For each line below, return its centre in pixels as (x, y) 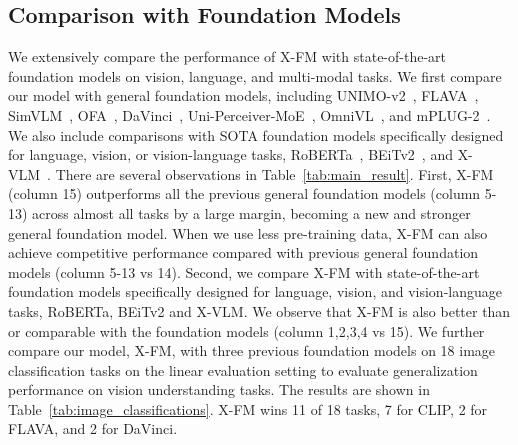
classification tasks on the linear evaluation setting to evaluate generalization (243, 369)
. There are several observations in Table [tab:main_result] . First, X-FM (270, 173)
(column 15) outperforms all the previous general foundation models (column (244, 193)
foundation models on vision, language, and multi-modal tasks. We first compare (255, 75)
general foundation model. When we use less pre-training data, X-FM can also (248, 232)
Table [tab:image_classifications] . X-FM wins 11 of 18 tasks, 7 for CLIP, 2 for (248, 408)
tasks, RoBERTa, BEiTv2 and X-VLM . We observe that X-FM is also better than (259, 310)
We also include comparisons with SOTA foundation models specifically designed (256, 134)
